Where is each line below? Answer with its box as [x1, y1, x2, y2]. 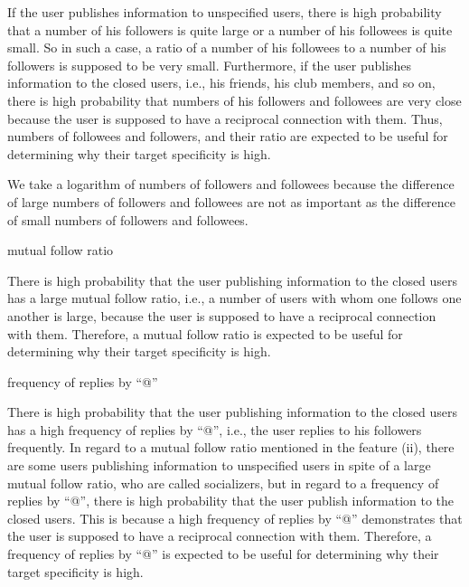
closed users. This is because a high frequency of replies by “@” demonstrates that [7, 508, 463, 527]
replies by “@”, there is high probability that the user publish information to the [7, 491, 455, 510]
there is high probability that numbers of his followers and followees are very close [7, 90, 462, 109]
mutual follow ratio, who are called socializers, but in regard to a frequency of [7, 473, 439, 492]
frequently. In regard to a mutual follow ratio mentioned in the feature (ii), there [7, 438, 455, 457]
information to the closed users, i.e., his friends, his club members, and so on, [7, 73, 436, 92]
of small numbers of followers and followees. [7, 210, 249, 229]
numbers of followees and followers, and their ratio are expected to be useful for [7, 127, 448, 146]
